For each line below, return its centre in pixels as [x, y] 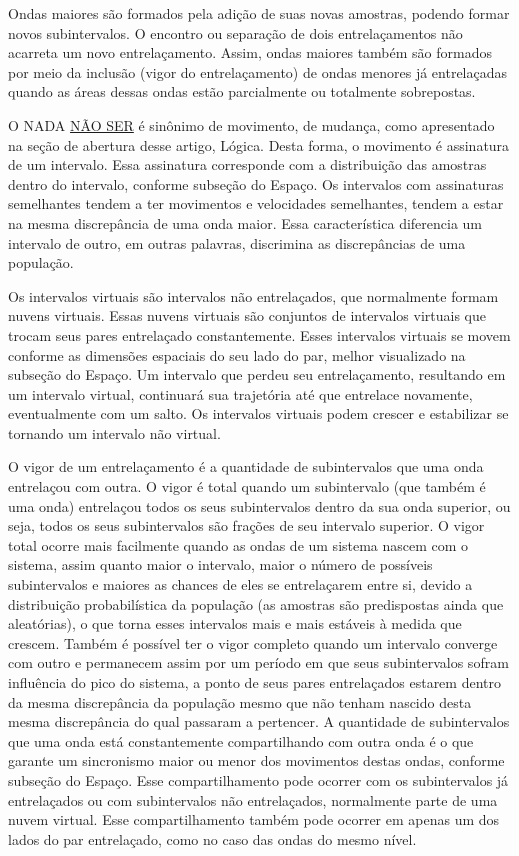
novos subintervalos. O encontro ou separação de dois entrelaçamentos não [235, 32]
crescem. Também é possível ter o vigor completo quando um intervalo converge [253, 642]
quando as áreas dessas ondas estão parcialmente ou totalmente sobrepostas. [242, 91]
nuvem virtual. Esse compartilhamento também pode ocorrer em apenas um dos [254, 819]
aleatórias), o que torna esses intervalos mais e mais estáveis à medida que [235, 623]
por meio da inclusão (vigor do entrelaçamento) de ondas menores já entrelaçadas [258, 71]
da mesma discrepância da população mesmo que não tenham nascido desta [240, 701]
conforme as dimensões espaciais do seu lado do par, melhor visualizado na [237, 354]
